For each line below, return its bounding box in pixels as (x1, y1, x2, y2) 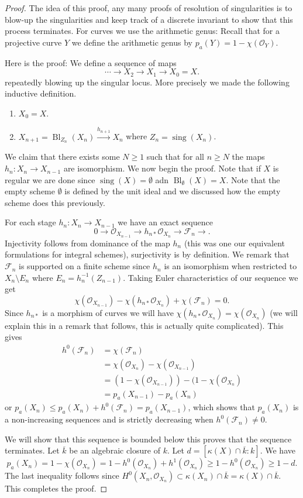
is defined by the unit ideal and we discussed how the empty (64, 185, 281, 197)
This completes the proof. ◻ (5, 482, 108, 494)
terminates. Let (5, 444, 60, 456)
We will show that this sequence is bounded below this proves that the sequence (5, 432, 292, 445)
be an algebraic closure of (69, 444, 160, 456)
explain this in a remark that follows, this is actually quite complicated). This (5, 319, 284, 331)
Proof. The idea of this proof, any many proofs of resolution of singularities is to (5, 2, 292, 13)
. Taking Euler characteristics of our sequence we (123, 271, 298, 283)
